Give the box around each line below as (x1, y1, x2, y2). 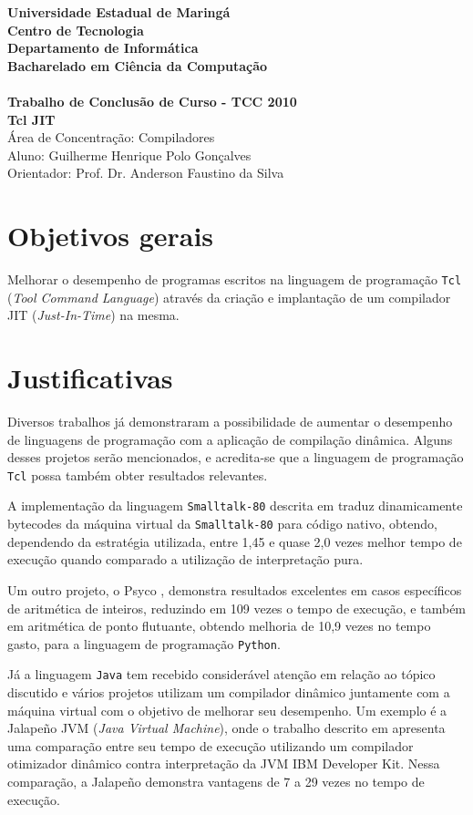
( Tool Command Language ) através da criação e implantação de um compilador (7, 287, 451, 306)
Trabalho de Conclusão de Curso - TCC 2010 (7, 91, 297, 110)
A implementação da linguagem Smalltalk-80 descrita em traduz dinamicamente (7, 496, 463, 515)
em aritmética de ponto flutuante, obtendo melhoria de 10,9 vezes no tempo (7, 616, 431, 635)
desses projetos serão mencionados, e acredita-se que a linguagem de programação (7, 448, 464, 467)
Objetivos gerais (7, 217, 214, 254)
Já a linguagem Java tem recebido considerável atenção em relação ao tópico (7, 665, 436, 684)
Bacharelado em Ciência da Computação (7, 56, 268, 75)
